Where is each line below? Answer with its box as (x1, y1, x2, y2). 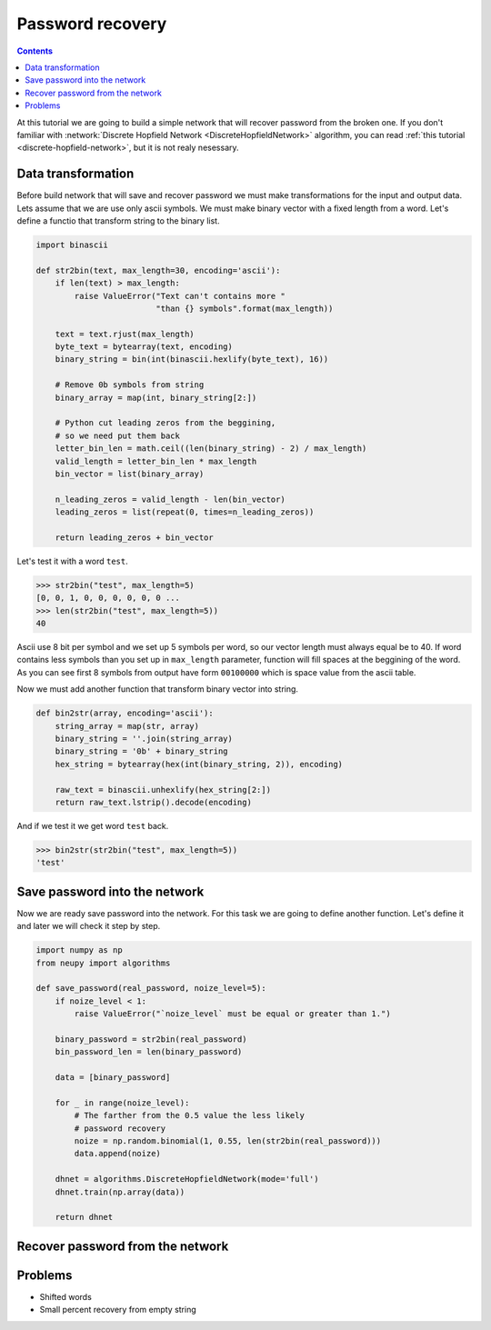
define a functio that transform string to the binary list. (16, 215, 220, 226)
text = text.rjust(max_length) (55, 328, 195, 339)
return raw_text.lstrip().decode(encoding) (55, 796, 252, 807)
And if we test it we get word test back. (16, 820, 169, 831)
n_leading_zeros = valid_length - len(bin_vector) (55, 494, 286, 505)
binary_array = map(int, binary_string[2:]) (55, 392, 257, 403)
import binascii (35, 239, 109, 250)
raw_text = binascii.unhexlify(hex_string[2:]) (55, 785, 272, 795)
